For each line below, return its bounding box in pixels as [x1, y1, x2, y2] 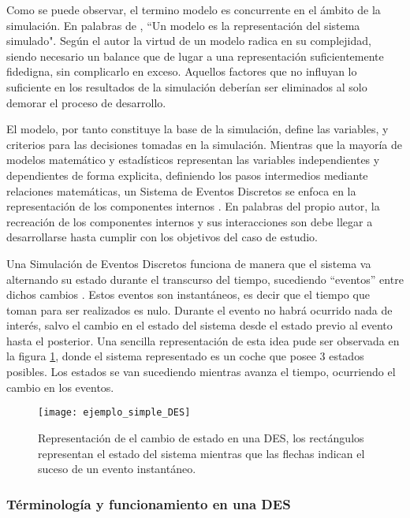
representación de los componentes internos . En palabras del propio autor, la [6, 198, 380, 214]
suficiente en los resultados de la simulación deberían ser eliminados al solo [6, 78, 367, 95]
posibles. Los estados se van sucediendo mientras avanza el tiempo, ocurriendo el [6, 363, 396, 380]
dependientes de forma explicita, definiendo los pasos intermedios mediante [6, 166, 368, 183]
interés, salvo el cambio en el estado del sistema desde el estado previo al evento [6, 317, 393, 334]
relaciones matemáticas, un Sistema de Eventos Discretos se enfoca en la [6, 182, 356, 199]
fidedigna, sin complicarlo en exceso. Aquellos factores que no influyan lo [6, 63, 357, 80]
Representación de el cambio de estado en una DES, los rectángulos [38, 429, 364, 445]
